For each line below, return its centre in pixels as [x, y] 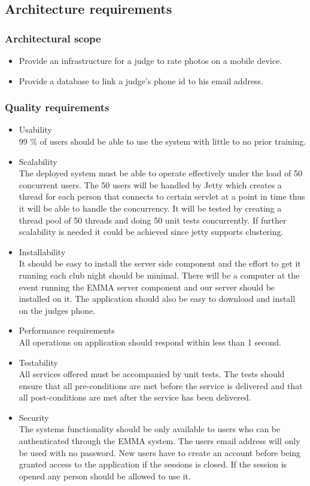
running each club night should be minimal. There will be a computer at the [159, 275]
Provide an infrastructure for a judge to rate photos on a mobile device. [151, 60]
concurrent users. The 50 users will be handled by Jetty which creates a [150, 184]
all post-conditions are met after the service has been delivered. [135, 397]
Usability [35, 129]
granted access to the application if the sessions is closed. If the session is [153, 464]
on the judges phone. [57, 310]
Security [34, 417]
